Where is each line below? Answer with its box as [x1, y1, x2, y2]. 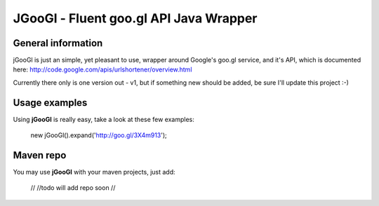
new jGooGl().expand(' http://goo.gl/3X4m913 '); [30, 131, 168, 139]
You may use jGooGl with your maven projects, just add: [13, 168, 175, 177]
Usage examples [13, 97, 88, 109]
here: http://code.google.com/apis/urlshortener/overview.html [13, 65, 192, 74]
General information [13, 37, 103, 49]
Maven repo [13, 149, 67, 161]
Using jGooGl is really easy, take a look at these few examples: [13, 115, 194, 123]
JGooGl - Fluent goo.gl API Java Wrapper [13, 11, 258, 26]
